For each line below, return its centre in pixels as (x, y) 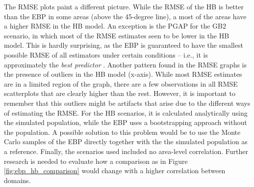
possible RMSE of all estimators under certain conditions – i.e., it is (106, 54)
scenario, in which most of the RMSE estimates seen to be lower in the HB (117, 35)
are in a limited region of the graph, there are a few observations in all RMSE (121, 83)
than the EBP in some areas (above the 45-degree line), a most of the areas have (125, 16)
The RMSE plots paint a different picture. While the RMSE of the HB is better (124, 6)
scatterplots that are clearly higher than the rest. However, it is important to (120, 93)
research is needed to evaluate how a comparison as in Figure (96, 161)
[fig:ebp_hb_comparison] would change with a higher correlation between (115, 171)
